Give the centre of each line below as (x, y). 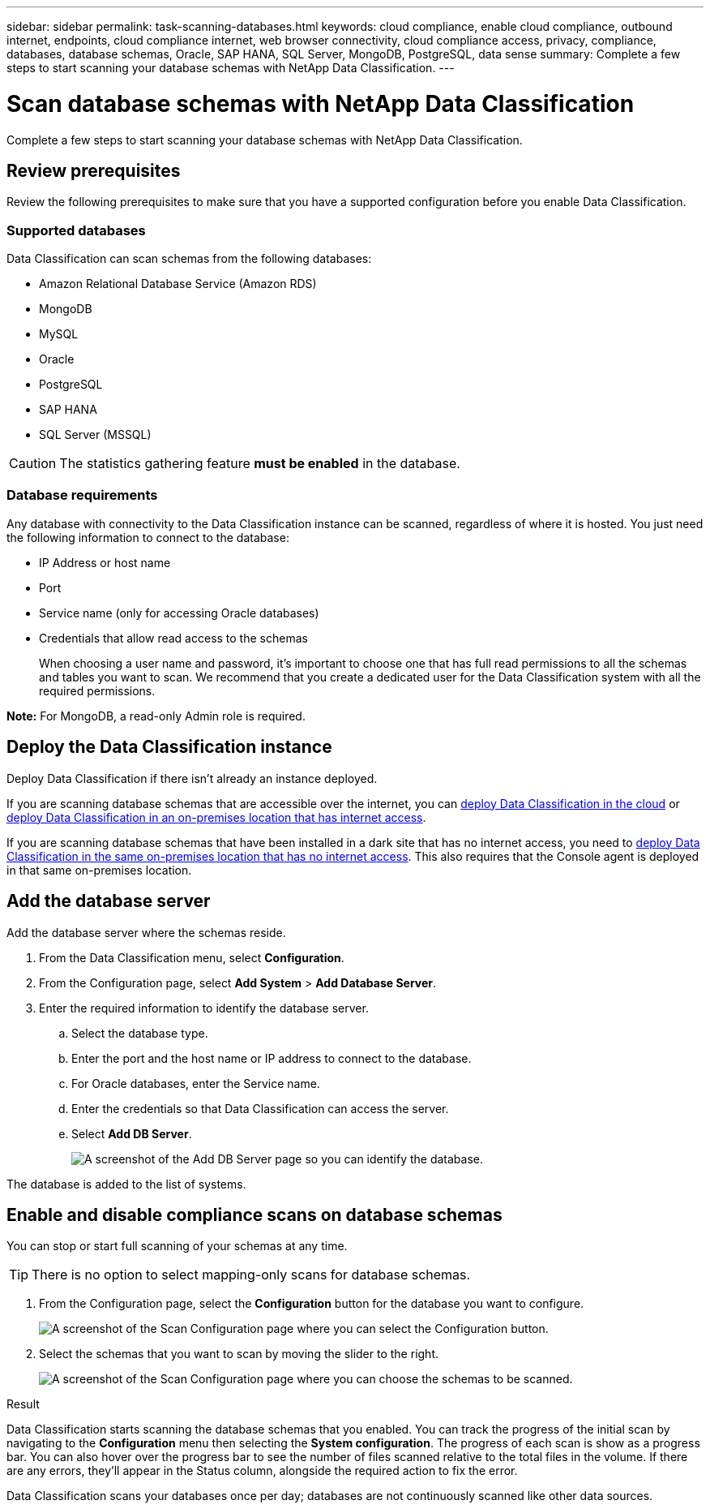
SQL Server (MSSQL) (95, 435)
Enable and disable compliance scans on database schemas (254, 1215)
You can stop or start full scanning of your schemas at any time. (177, 1246)
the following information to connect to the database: (148, 537)
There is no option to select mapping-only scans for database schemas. (251, 1275)
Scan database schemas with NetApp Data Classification (321, 103)
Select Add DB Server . (132, 1133)
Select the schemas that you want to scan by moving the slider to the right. (239, 1354)
